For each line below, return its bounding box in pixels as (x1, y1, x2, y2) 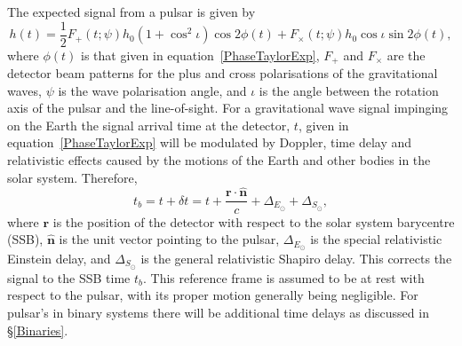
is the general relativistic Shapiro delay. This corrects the (140, 249, 452, 267)
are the (386, 45, 426, 64)
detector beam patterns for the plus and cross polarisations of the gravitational (7, 64, 438, 83)
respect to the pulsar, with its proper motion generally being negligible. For (7, 286, 418, 304)
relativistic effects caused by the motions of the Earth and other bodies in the (7, 151, 431, 169)
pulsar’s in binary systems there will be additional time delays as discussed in (7, 303, 429, 322)
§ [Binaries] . (7, 320, 68, 339)
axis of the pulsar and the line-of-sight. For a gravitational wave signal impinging (7, 98, 449, 117)
